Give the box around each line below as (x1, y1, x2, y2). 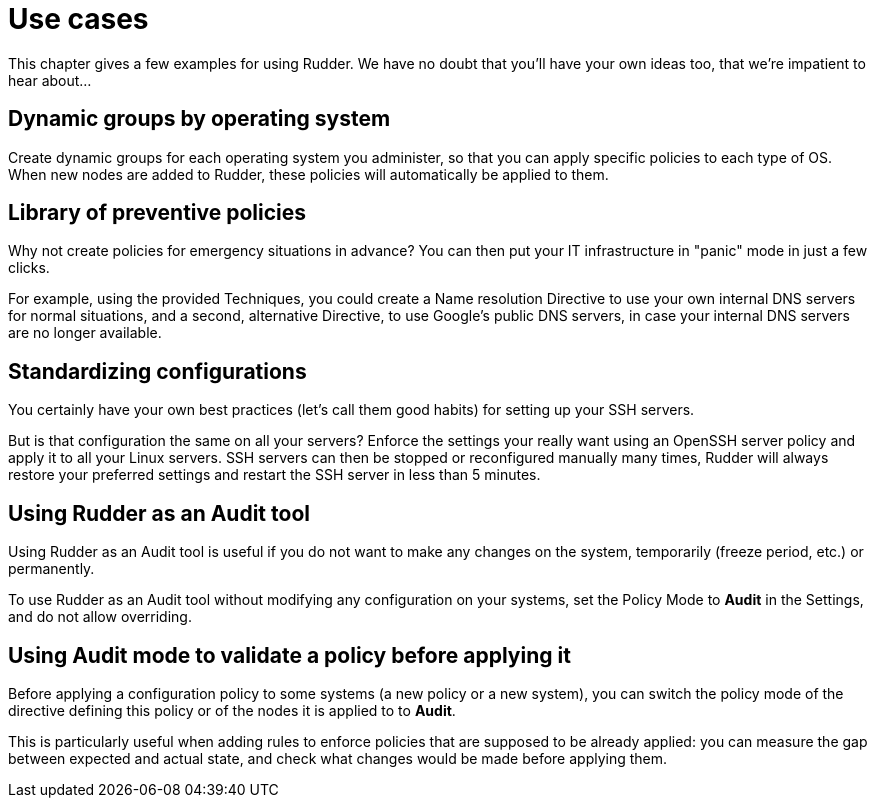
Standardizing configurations (8, 358, 307, 384)
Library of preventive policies (8, 200, 307, 226)
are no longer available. (8, 324, 162, 342)
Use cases (8, 2, 149, 36)
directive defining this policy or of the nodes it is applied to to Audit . (8, 701, 456, 719)
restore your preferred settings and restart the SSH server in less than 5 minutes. (8, 466, 541, 484)
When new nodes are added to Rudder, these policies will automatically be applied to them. (8, 165, 609, 183)
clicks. (8, 259, 50, 277)
